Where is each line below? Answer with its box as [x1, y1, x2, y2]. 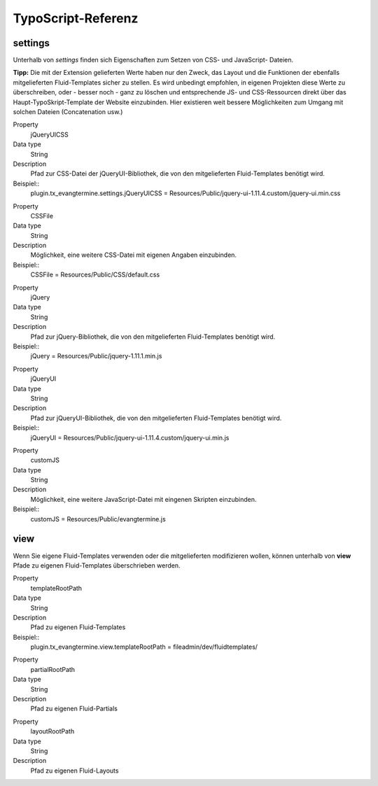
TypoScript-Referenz [13, 10, 139, 26]
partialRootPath [30, 665, 76, 673]
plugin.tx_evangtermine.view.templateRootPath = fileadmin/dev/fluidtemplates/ [30, 643, 258, 651]
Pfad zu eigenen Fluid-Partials [30, 704, 118, 713]
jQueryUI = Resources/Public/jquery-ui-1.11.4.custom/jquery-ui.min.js [30, 433, 230, 442]
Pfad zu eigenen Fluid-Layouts [30, 766, 119, 775]
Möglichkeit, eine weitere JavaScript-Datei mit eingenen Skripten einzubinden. [30, 495, 257, 503]
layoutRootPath [30, 727, 75, 736]
